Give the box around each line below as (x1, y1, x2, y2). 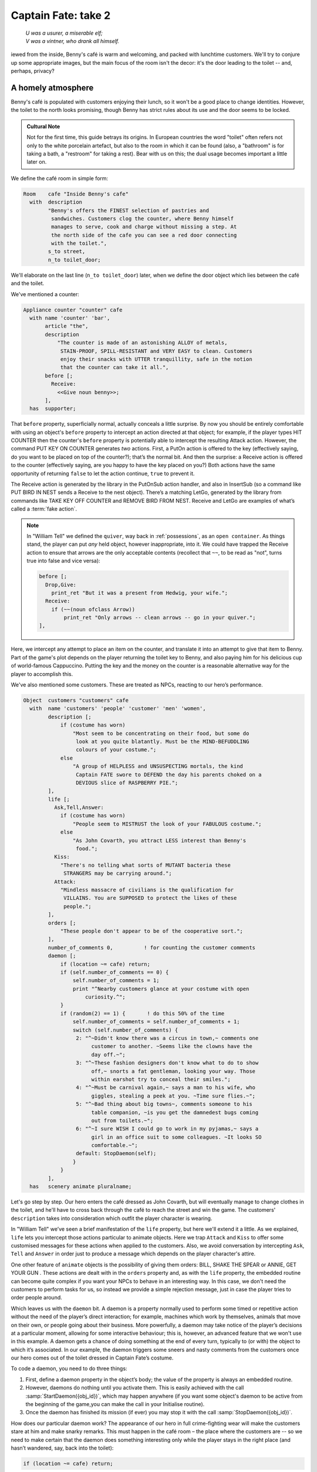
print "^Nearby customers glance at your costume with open (72, 985, 249, 992)
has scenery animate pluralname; (29, 1183, 132, 1190)
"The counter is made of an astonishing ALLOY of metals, (57, 339, 228, 346)
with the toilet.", (50, 240, 107, 247)
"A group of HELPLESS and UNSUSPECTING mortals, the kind (72, 763, 244, 770)
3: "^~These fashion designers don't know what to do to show (75, 1060, 259, 1066)
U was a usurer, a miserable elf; (25, 29, 103, 37)
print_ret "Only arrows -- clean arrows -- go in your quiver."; (63, 614, 256, 621)
